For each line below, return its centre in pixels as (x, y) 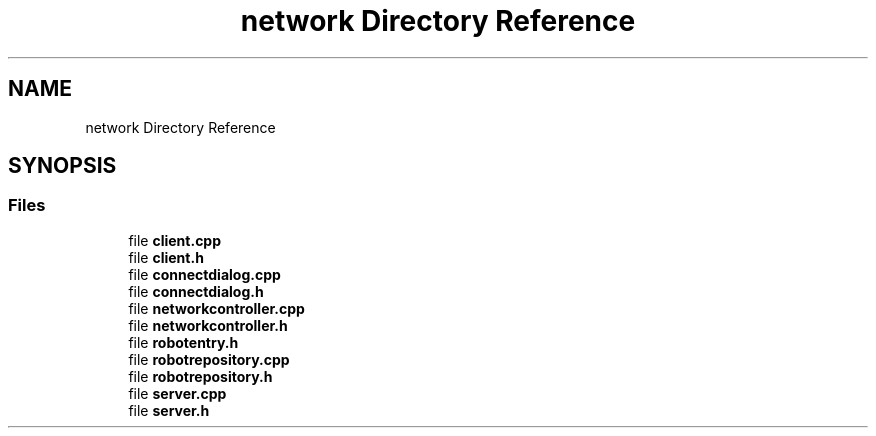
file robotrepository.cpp (209, 359)
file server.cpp (177, 393)
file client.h (166, 257)
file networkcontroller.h (208, 325)
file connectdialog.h (196, 291)
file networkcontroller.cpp (216, 308)
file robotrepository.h (200, 376)
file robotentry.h (183, 342)
